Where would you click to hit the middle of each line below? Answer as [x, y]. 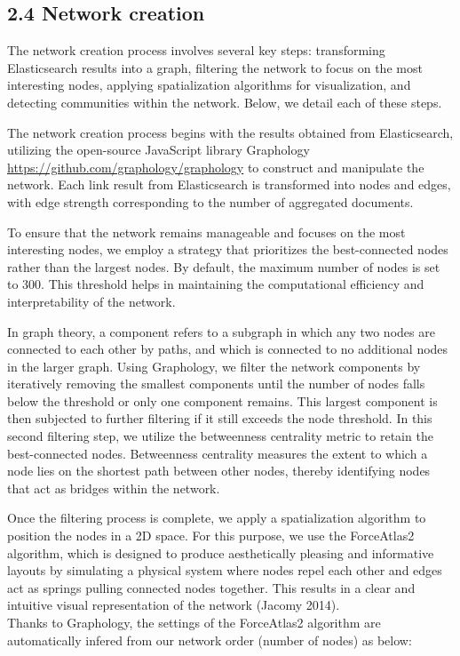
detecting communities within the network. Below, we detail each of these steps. [225, 102]
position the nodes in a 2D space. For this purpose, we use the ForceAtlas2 [211, 536]
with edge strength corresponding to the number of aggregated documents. [210, 201]
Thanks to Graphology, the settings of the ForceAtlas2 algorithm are [194, 623]
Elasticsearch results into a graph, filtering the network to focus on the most [215, 67]
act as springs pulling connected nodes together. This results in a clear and [211, 587]
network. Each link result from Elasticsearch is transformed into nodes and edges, [229, 184]
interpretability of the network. [91, 301]
